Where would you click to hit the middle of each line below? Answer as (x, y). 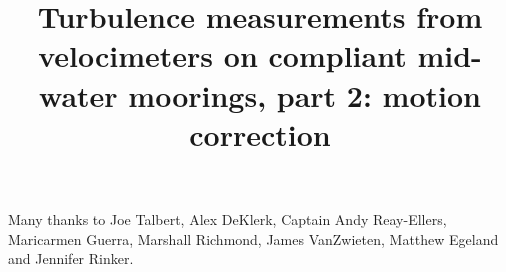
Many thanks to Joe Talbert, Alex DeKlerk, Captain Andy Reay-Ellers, (227, 218)
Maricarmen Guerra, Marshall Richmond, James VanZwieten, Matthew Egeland (253, 238)
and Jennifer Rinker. (71, 258)
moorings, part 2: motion (304, 94)
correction (260, 133)
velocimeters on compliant (222, 55)
